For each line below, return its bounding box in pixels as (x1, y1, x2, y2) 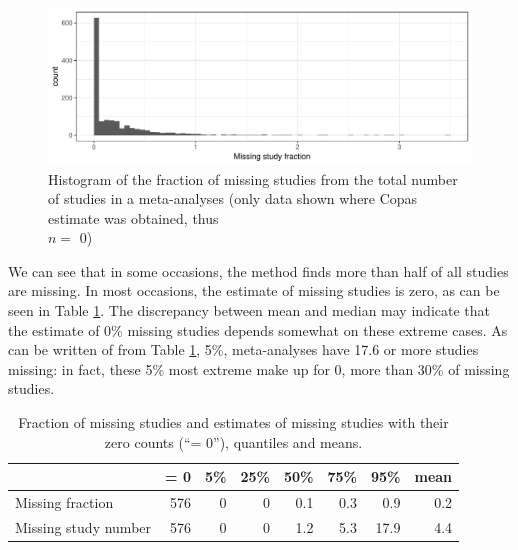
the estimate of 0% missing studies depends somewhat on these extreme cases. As (8, 319, 508, 340)
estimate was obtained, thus (48, 207, 219, 228)
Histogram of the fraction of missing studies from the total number (48, 168, 458, 189)
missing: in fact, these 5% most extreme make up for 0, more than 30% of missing (8, 358, 510, 379)
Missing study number (15, 516, 152, 537)
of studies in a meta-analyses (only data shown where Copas (48, 188, 418, 209)
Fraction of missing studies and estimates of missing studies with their (18, 412, 449, 433)
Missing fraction (15, 492, 114, 513)
